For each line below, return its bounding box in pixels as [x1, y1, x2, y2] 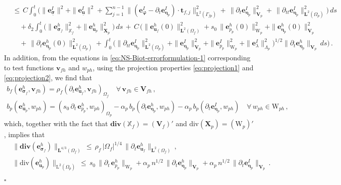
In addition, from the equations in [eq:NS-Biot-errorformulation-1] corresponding [4, 52, 251, 63]
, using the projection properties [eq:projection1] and [92, 62, 254, 72]
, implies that [4, 129, 45, 140]
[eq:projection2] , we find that [4, 72, 92, 83]
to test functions [4, 62, 54, 72]
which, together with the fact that [4, 118, 108, 129]
